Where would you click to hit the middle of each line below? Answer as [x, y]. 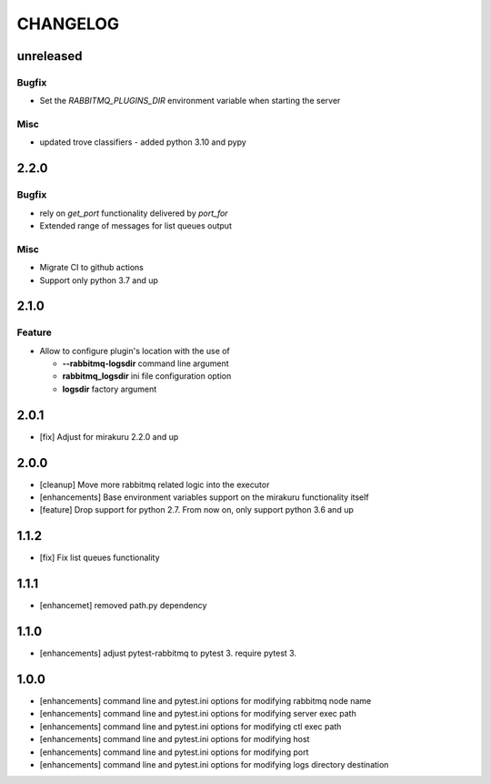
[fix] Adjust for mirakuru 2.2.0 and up [109, 436]
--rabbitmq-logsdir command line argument [145, 363]
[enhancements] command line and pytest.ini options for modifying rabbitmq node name [205, 701]
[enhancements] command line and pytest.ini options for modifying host [175, 739]
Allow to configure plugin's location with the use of [135, 351]
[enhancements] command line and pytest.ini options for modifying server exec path [198, 714]
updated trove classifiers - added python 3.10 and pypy [143, 142]
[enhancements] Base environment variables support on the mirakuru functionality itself [204, 497]
